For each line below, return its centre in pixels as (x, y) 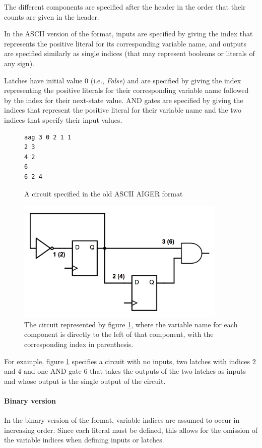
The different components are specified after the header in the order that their (125, 7)
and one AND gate (52, 371)
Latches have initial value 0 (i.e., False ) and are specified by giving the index (123, 80)
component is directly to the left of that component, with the (119, 334)
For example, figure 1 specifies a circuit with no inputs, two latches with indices (127, 361)
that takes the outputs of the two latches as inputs (168, 371)
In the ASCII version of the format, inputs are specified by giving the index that (128, 34)
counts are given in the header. (52, 16)
